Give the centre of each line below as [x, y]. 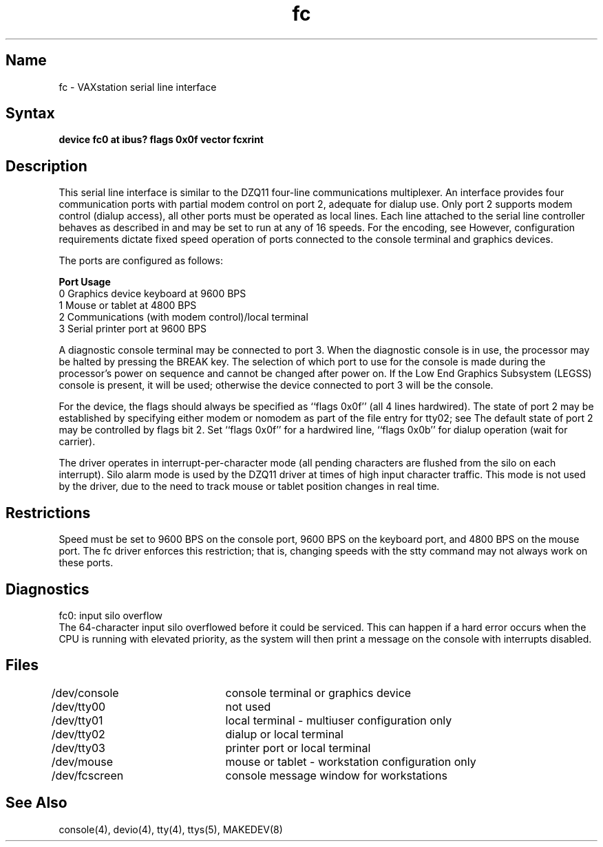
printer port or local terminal [298, 748]
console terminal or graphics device [318, 693]
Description [46, 166]
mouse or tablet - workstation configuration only [351, 761]
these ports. [86, 563]
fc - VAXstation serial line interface [138, 87]
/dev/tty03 [78, 748]
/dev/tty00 [78, 706]
